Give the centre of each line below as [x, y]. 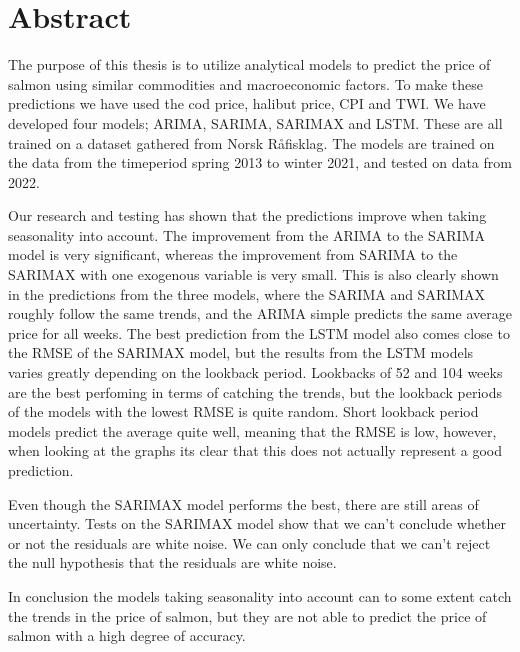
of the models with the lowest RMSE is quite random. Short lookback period [243, 411]
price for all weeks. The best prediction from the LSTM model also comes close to [259, 332]
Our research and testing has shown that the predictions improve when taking [247, 215]
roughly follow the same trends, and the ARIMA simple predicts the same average [260, 313]
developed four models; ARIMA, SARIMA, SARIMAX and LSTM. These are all [255, 122]
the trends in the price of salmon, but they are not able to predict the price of [247, 615]
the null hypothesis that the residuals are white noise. [172, 562]
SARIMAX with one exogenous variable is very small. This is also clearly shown [253, 274]
